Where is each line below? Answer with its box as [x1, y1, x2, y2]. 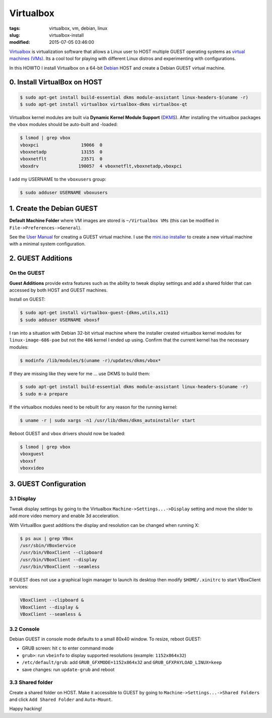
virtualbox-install [49, 32, 84, 38]
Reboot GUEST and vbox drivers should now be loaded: [9, 430, 125, 436]
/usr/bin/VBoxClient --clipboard [20, 550, 103, 556]
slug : [9, 32, 20, 38]
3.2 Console [9, 625, 40, 632]
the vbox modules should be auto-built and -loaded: [9, 122, 118, 128]
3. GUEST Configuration [9, 480, 86, 489]
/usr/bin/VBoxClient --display [20, 557, 98, 562]
